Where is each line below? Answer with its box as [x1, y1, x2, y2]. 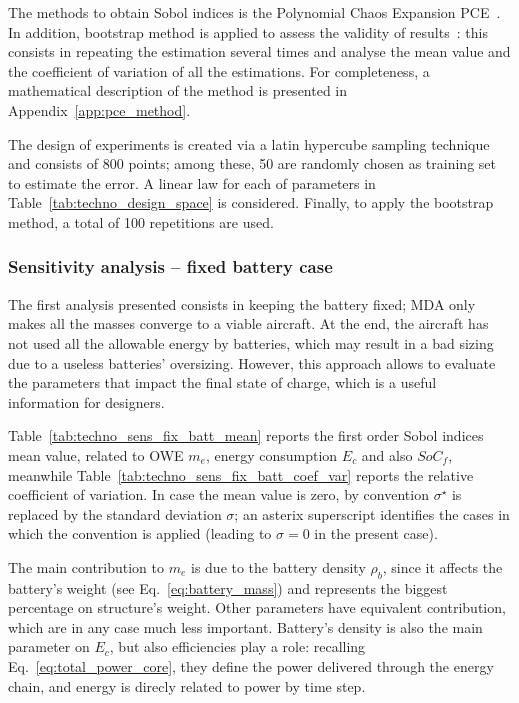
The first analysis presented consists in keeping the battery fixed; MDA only [8, 293, 476, 314]
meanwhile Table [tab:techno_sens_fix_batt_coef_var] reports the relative [8, 464, 474, 485]
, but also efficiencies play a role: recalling [109, 636, 366, 657]
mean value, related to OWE [8, 444, 184, 465]
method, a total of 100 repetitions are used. [8, 211, 274, 232]
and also [361, 444, 413, 465]
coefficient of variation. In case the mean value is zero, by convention [8, 484, 429, 505]
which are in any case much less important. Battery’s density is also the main [8, 616, 483, 637]
